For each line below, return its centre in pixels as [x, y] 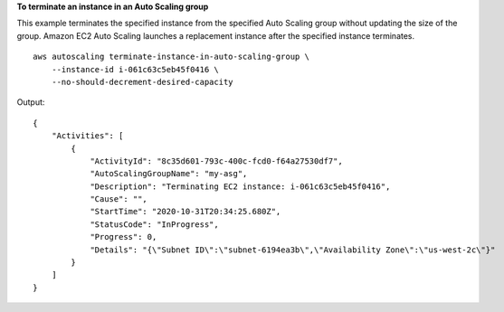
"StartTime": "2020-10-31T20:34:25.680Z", [185, 212]
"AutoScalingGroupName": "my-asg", [169, 174]
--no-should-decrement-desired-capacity [143, 82]
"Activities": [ [87, 136]
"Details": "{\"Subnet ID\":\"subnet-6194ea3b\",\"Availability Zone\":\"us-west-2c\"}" [293, 250]
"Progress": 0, [124, 237]
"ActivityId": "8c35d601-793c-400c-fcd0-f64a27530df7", [216, 161]
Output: [31, 102]
